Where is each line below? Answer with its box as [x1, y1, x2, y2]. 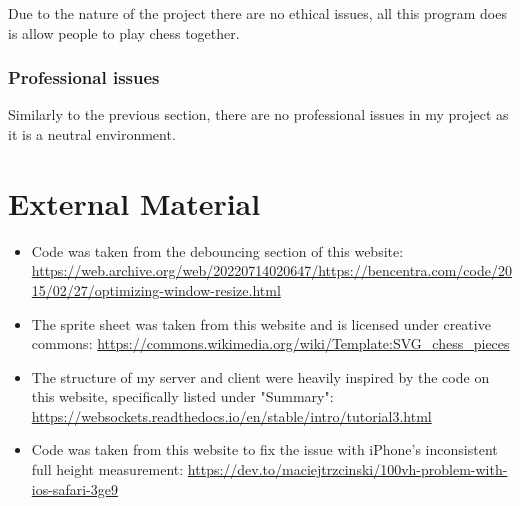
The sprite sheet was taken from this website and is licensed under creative [31, 313, 491, 334]
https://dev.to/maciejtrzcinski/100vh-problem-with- [187, 459, 508, 480]
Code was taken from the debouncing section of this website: [31, 240, 404, 261]
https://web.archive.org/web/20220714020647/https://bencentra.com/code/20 [31, 260, 512, 281]
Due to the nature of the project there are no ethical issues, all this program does [8, 3, 507, 23]
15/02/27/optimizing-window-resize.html [31, 279, 281, 300]
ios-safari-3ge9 [31, 478, 118, 499]
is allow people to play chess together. [8, 22, 240, 43]
